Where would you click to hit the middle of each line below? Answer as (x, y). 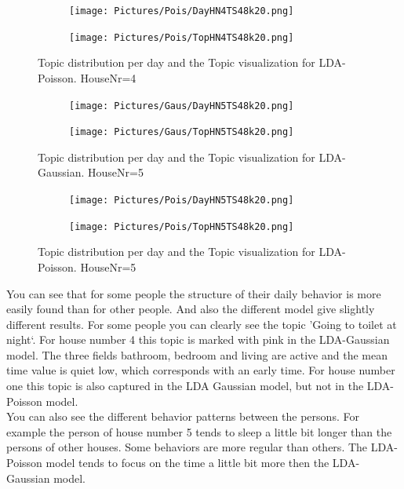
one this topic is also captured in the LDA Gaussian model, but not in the (185, 386)
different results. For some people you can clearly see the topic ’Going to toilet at (202, 324)
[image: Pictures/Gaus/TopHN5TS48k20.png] (182, 132)
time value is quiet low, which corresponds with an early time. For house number (201, 370)
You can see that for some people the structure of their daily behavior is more (194, 293)
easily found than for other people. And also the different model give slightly (191, 309)
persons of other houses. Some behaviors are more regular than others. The (187, 447)
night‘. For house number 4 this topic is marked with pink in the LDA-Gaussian (198, 339)
